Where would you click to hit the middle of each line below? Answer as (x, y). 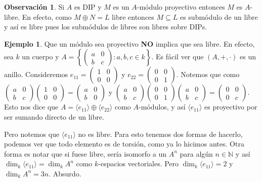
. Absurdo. (65, 173)
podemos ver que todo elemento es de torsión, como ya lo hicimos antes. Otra (124, 144)
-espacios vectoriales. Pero (139, 163)
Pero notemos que (32, 134)
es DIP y (88, 7)
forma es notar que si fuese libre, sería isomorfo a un (85, 153)
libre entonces (133, 16)
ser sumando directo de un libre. (54, 116)
